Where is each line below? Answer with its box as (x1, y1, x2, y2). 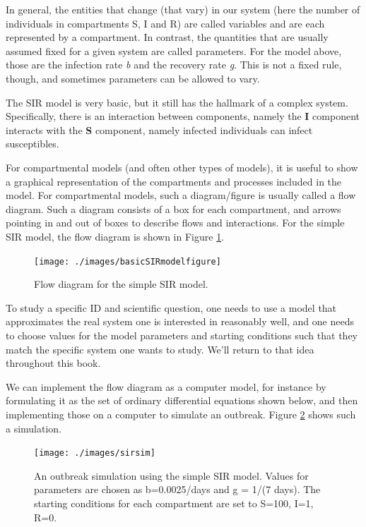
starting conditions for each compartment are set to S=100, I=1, (34, 495, 314, 510)
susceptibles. (6, 136, 59, 151)
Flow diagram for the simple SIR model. (34, 277, 208, 291)
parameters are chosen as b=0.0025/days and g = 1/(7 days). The (34, 482, 321, 497)
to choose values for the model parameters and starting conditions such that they (6, 327, 358, 342)
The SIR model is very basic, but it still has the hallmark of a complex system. (6, 95, 348, 109)
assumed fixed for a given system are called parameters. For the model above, (6, 43, 342, 58)
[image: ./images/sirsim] (34, 448, 155, 459)
